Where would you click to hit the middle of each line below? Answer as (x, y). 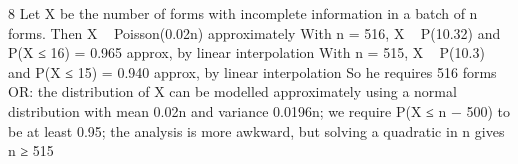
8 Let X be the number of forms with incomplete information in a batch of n (243, 13)
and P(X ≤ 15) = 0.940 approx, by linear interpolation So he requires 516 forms (252, 71)
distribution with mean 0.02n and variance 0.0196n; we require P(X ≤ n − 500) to (259, 110)
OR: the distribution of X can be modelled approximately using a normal (232, 91)
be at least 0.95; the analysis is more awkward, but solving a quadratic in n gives (256, 130)
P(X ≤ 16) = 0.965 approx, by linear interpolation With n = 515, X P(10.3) (246, 52)
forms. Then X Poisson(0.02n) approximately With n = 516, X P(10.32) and (254, 32)
